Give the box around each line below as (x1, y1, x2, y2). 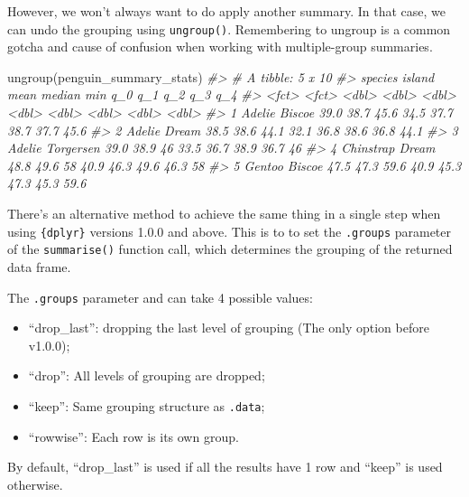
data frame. (7, 257, 71, 276)
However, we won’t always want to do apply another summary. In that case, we (7, 2, 446, 20)
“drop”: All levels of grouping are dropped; (28, 366, 265, 385)
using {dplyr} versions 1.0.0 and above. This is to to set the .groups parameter (7, 221, 452, 240)
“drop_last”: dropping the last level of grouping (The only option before (28, 318, 429, 337)
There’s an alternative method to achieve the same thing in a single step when (7, 204, 441, 222)
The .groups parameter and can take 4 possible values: (7, 287, 313, 306)
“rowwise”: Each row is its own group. (28, 427, 239, 445)
